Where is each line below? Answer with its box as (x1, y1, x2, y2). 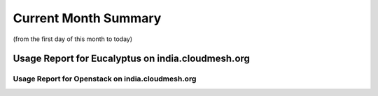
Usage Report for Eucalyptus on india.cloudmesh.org (13, 53, 250, 65)
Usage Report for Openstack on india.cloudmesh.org (13, 74, 197, 83)
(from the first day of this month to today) (13, 35, 133, 43)
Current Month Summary (13, 10, 162, 26)
